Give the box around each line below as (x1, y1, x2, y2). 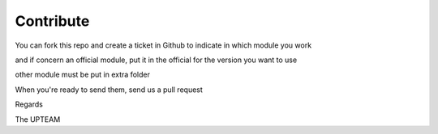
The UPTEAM (15, 114, 61, 124)
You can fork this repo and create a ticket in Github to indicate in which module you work (15, 40, 312, 50)
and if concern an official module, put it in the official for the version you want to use (15, 55, 298, 65)
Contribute (15, 12, 90, 30)
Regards (15, 99, 44, 109)
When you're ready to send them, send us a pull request (15, 85, 203, 94)
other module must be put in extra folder (15, 69, 150, 80)
